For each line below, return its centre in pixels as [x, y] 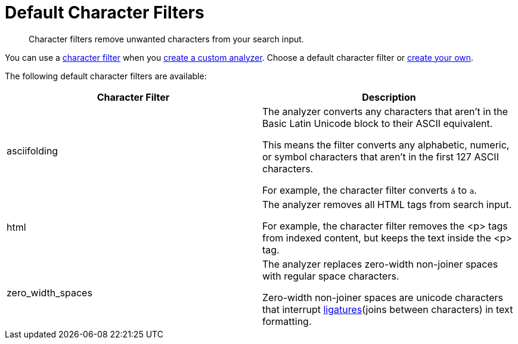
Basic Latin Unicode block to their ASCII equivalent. [378, 123]
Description [389, 97]
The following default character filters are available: [106, 76]
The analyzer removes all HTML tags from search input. [387, 204]
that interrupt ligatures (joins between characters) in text [388, 309]
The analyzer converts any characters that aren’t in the [385, 111]
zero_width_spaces [49, 292]
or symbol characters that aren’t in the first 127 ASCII [381, 156]
